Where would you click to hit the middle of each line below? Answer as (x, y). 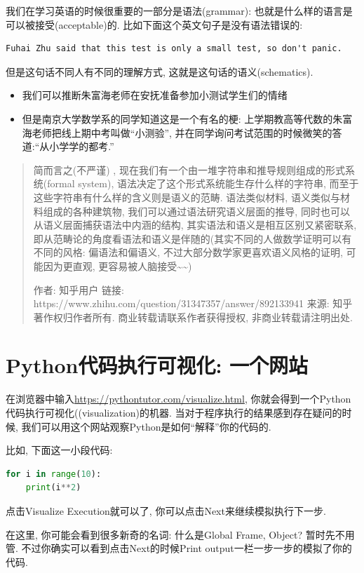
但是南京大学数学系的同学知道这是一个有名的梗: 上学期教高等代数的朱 (182, 118)
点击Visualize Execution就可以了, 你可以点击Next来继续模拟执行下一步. (166, 510)
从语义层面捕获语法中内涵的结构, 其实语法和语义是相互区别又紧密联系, (195, 225)
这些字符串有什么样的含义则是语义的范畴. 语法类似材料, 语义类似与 (187, 197)
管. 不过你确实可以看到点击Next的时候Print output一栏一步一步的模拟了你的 (179, 548)
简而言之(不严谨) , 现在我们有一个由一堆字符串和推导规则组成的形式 (189, 169)
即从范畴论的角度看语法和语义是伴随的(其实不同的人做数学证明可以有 (193, 238)
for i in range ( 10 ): (54, 474)
